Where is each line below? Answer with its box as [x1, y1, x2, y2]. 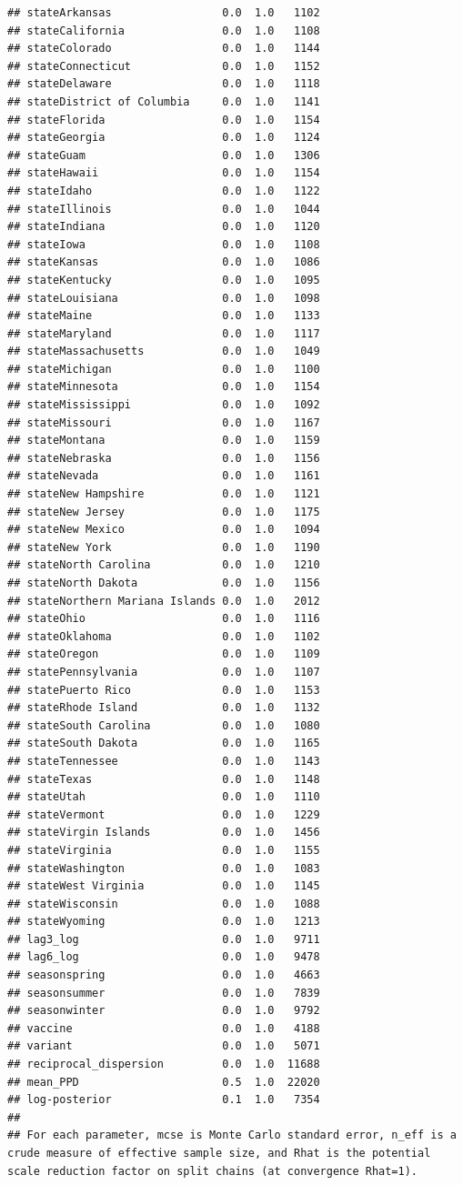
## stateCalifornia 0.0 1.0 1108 [7, 24, 320, 37]
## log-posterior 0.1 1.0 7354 [7, 1093, 320, 1107]
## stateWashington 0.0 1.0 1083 [7, 861, 320, 875]
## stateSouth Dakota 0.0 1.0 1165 [7, 737, 320, 750]
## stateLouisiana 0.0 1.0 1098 [7, 291, 320, 305]
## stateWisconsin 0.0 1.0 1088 [7, 897, 320, 910]
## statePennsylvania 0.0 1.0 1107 [7, 665, 320, 678]
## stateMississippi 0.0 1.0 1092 [7, 398, 320, 412]
